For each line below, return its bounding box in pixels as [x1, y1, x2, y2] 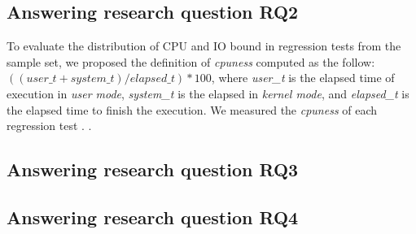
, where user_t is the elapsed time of [211, 69, 395, 86]
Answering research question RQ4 [7, 204, 299, 229]
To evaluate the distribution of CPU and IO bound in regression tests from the [7, 37, 401, 54]
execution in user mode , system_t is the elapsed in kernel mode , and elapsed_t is [7, 84, 409, 102]
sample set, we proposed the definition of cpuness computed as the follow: [7, 53, 375, 70]
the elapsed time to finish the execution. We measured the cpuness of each [7, 101, 378, 118]
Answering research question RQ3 [7, 157, 299, 182]
